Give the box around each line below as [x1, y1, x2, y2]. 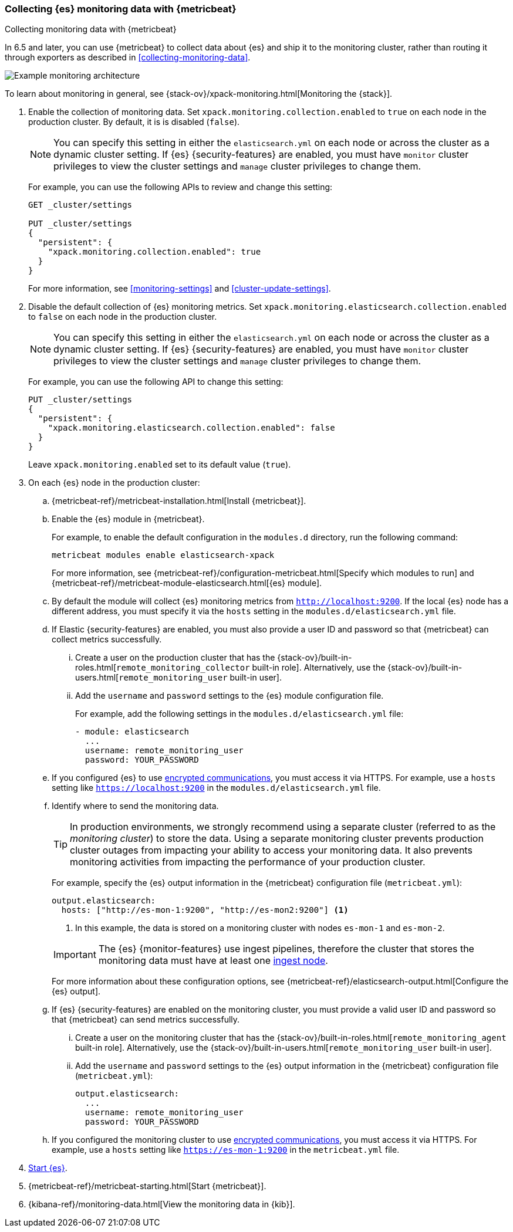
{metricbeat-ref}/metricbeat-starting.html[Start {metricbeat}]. [28, 1181, 266, 1192]
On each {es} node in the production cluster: [28, 478, 200, 488]
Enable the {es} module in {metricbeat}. [52, 514, 205, 524]
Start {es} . [28, 1163, 67, 1173]
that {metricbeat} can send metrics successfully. [52, 1014, 240, 1025]
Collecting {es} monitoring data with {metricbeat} [5, 3, 237, 15]
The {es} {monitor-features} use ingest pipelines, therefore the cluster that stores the [98, 943, 474, 955]
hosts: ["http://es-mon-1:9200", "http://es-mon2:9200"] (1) [61, 905, 349, 915]
